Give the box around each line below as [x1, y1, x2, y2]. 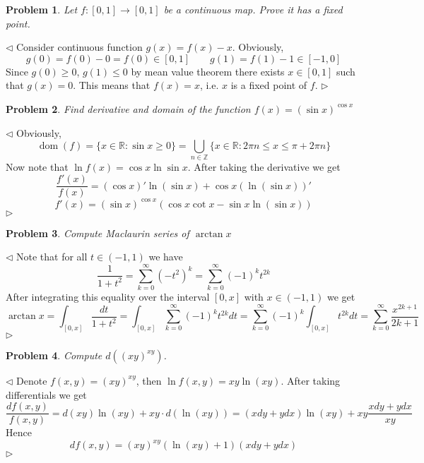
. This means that [73, 78, 151, 92]
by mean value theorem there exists [131, 64, 285, 78]
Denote [16, 373, 47, 387]
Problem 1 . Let [6, 2, 78, 16]
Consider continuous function [16, 40, 143, 54]
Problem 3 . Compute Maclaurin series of [6, 225, 189, 240]
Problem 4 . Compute [6, 347, 102, 362]
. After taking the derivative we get [187, 160, 341, 174]
